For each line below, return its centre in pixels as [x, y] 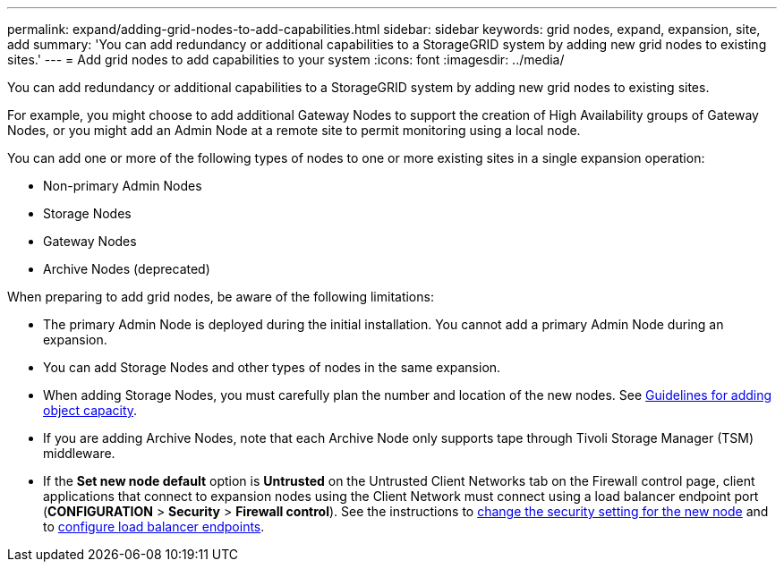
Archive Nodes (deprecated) [127, 269]
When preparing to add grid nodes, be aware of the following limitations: [221, 297]
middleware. [79, 453]
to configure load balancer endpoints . [154, 527]
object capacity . [90, 410]
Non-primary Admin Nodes [123, 186]
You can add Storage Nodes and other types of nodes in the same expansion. [272, 367]
